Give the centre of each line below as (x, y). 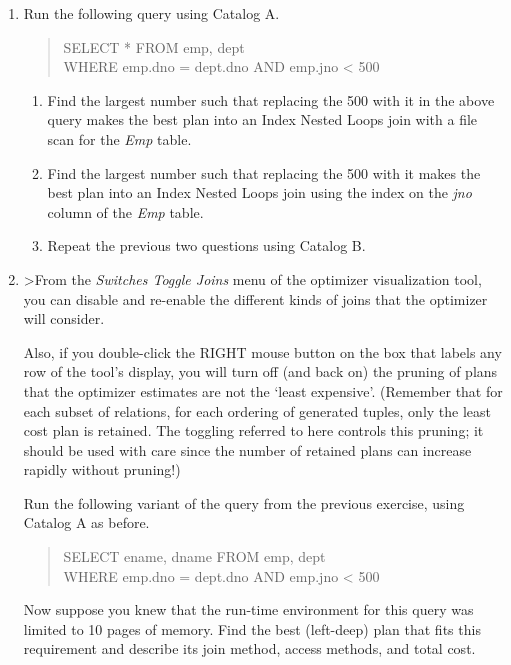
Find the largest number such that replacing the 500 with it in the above (271, 99)
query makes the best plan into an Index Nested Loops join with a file (262, 119)
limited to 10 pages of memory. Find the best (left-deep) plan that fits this (252, 628)
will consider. (64, 318)
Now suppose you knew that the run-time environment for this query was (248, 609)
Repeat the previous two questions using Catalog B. (206, 245)
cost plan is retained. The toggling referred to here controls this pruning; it (253, 430)
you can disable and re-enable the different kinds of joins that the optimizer (255, 298)
